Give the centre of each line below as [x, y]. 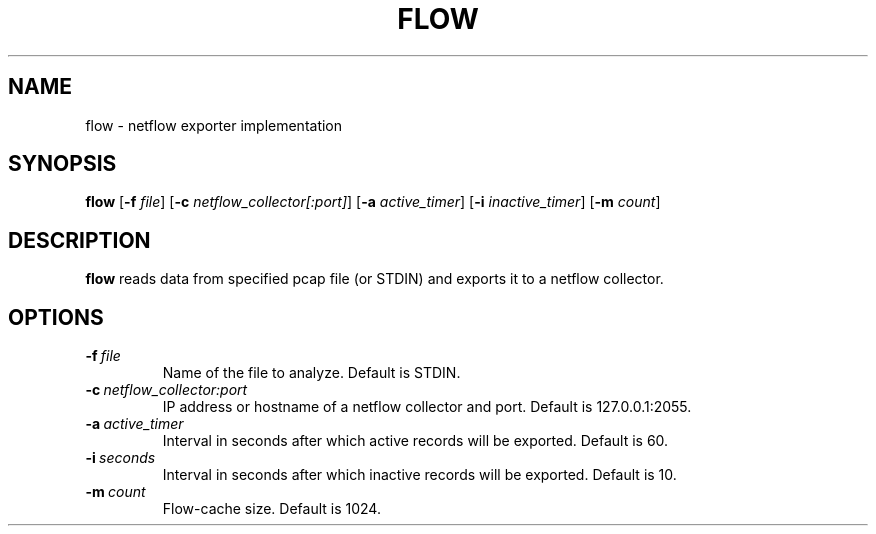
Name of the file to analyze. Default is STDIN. [311, 373]
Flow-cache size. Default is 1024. [271, 509]
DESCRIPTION [79, 240]
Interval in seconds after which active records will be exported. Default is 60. [415, 441]
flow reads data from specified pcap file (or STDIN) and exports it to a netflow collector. [374, 279]
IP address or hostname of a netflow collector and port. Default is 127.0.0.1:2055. [427, 407]
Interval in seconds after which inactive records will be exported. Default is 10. [419, 475]
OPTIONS [56, 317]
